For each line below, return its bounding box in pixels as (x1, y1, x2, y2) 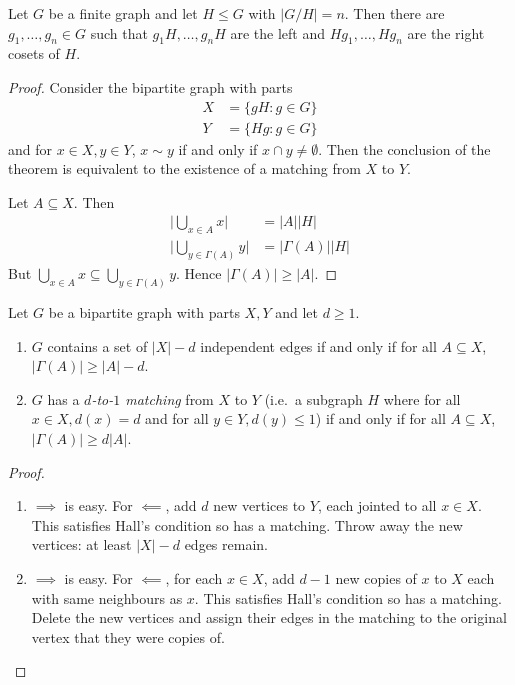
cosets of (8, 43, 60, 64)
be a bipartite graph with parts (48, 302, 240, 322)
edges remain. (184, 534, 268, 555)
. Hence (176, 263, 222, 284)
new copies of (335, 567, 417, 588)
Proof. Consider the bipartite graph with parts (8, 76, 293, 97)
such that (90, 22, 148, 43)
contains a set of (47, 335, 148, 356)
